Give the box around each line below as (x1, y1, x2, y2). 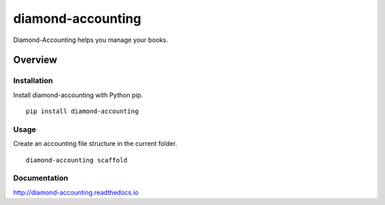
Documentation (13, 173, 68, 183)
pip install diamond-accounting (26, 107, 139, 115)
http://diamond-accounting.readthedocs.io (13, 188, 139, 196)
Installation (13, 75, 53, 85)
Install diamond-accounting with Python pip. (13, 90, 143, 99)
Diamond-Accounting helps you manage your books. (13, 36, 169, 44)
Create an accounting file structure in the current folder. (13, 140, 178, 148)
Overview (13, 54, 58, 66)
